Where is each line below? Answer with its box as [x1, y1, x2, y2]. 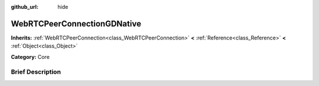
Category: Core [11, 53, 50, 60]
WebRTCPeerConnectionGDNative [11, 18, 142, 29]
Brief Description [11, 68, 61, 76]
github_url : [11, 4, 38, 10]
